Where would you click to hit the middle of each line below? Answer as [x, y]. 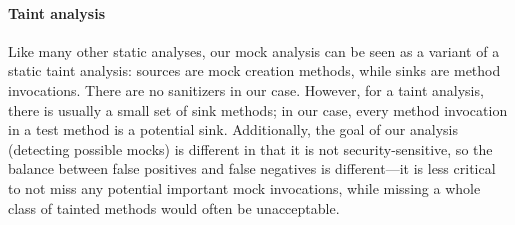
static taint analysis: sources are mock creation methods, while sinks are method [254, 70]
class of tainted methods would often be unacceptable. [174, 207]
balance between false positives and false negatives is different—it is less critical [252, 168]
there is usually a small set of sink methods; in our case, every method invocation [258, 109]
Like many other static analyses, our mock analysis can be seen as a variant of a [254, 50]
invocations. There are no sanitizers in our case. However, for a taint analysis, [246, 89]
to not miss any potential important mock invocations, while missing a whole [244, 187]
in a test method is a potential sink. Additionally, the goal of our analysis [233, 129]
